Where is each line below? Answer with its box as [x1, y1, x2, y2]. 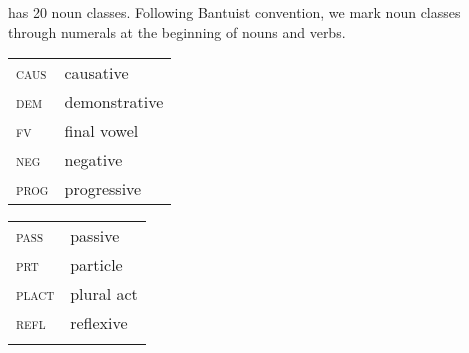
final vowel [64, 119, 139, 143]
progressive [64, 177, 142, 201]
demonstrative [64, 90, 164, 114]
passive [70, 224, 120, 248]
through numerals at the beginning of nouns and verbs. [8, 21, 346, 42]
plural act [70, 282, 138, 306]
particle [70, 253, 123, 277]
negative [64, 148, 123, 172]
